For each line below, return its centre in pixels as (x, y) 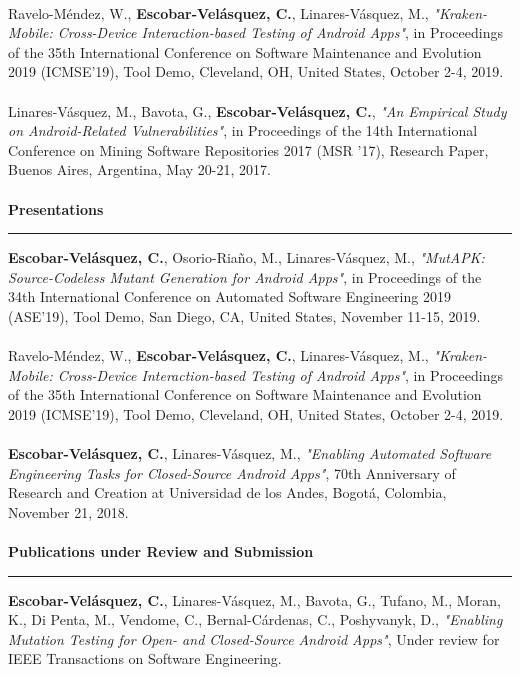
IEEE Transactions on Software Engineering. (145, 658)
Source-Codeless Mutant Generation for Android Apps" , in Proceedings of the (245, 276)
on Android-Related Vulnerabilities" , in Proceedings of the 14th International (243, 130)
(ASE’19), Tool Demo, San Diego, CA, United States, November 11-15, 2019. (244, 315)
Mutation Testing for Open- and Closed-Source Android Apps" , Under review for (254, 638)
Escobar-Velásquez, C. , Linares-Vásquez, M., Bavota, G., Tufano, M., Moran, (254, 599)
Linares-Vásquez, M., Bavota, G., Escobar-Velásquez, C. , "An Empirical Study (257, 110)
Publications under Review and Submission (161, 551)
